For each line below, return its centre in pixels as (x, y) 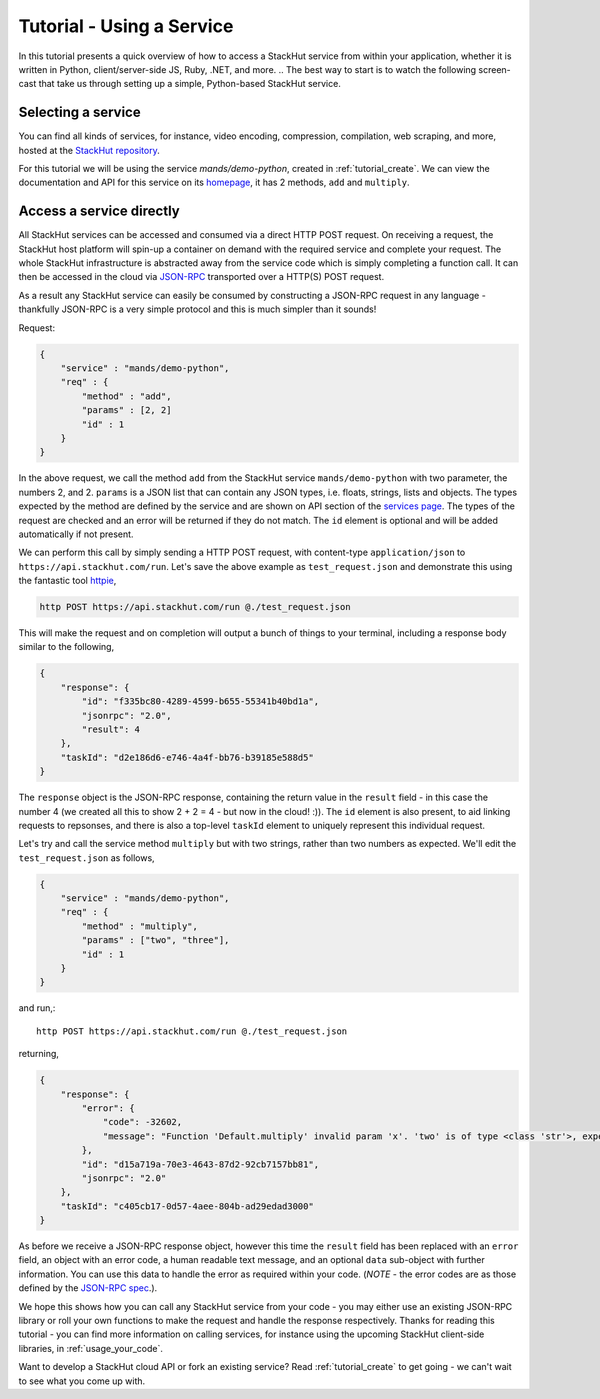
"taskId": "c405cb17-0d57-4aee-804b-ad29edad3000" (187, 1206)
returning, (39, 1054)
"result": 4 (110, 729)
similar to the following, (66, 647)
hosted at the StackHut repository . (89, 150)
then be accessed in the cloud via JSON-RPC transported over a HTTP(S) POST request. (201, 277)
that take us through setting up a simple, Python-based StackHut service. (190, 84)
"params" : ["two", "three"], (155, 940)
